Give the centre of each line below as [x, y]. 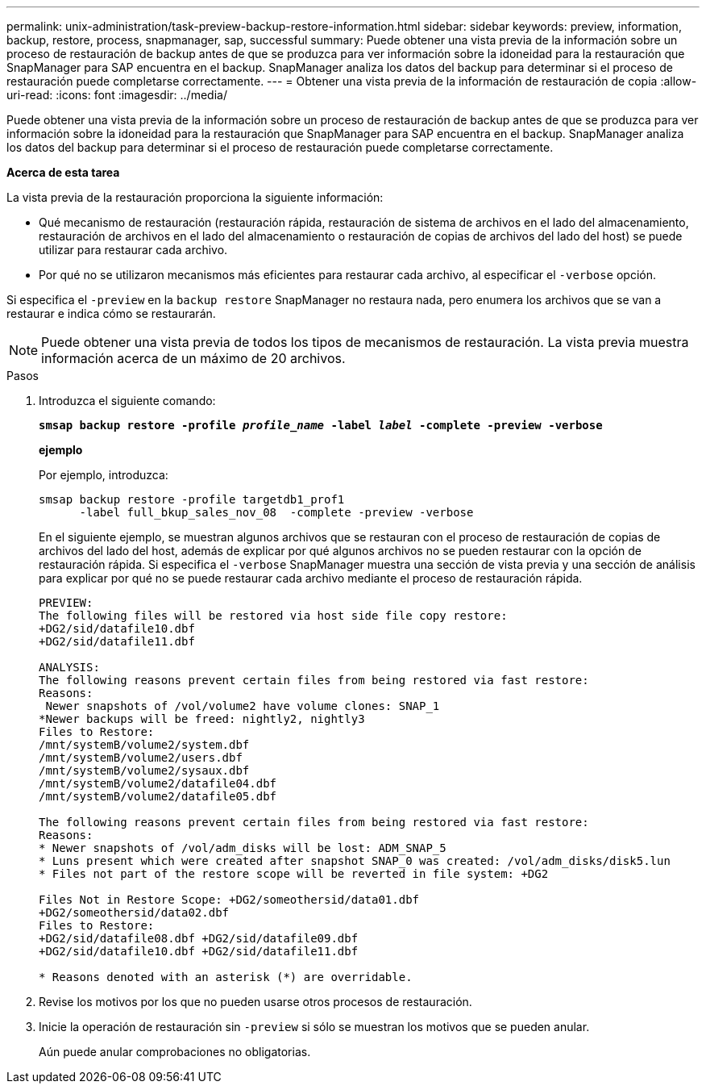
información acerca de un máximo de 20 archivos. [193, 358]
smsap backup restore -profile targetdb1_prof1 [192, 499]
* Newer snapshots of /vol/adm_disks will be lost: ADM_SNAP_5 [243, 848]
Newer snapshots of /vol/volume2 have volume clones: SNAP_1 [243, 706]
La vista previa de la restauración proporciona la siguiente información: [195, 197]
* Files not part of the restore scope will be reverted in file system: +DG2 [294, 874]
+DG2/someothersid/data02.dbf [134, 913]
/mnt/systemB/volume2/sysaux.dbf [144, 771]
